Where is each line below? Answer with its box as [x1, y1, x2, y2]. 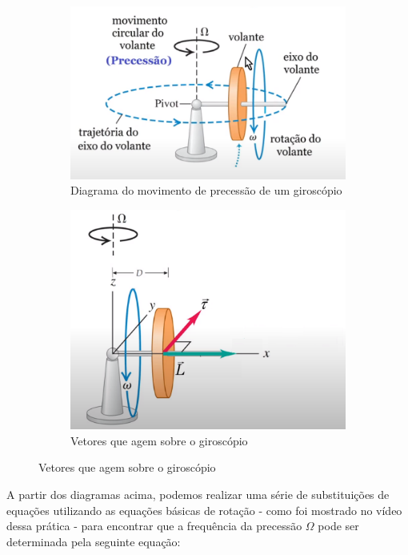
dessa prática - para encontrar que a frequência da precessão [6, 517, 302, 534]
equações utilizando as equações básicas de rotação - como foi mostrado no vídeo [6, 501, 402, 518]
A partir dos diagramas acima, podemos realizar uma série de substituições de [6, 485, 390, 502]
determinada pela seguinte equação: [6, 533, 181, 549]
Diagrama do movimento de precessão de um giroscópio [70, 182, 342, 199]
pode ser [318, 517, 359, 534]
